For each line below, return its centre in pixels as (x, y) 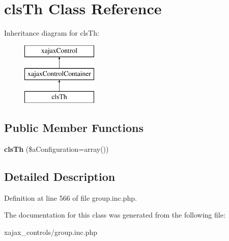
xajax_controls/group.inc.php (51, 232)
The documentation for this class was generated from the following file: (115, 215)
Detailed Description (60, 176)
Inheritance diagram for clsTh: (52, 33)
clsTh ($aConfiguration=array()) (56, 149)
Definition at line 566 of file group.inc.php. (70, 197)
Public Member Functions (74, 128)
